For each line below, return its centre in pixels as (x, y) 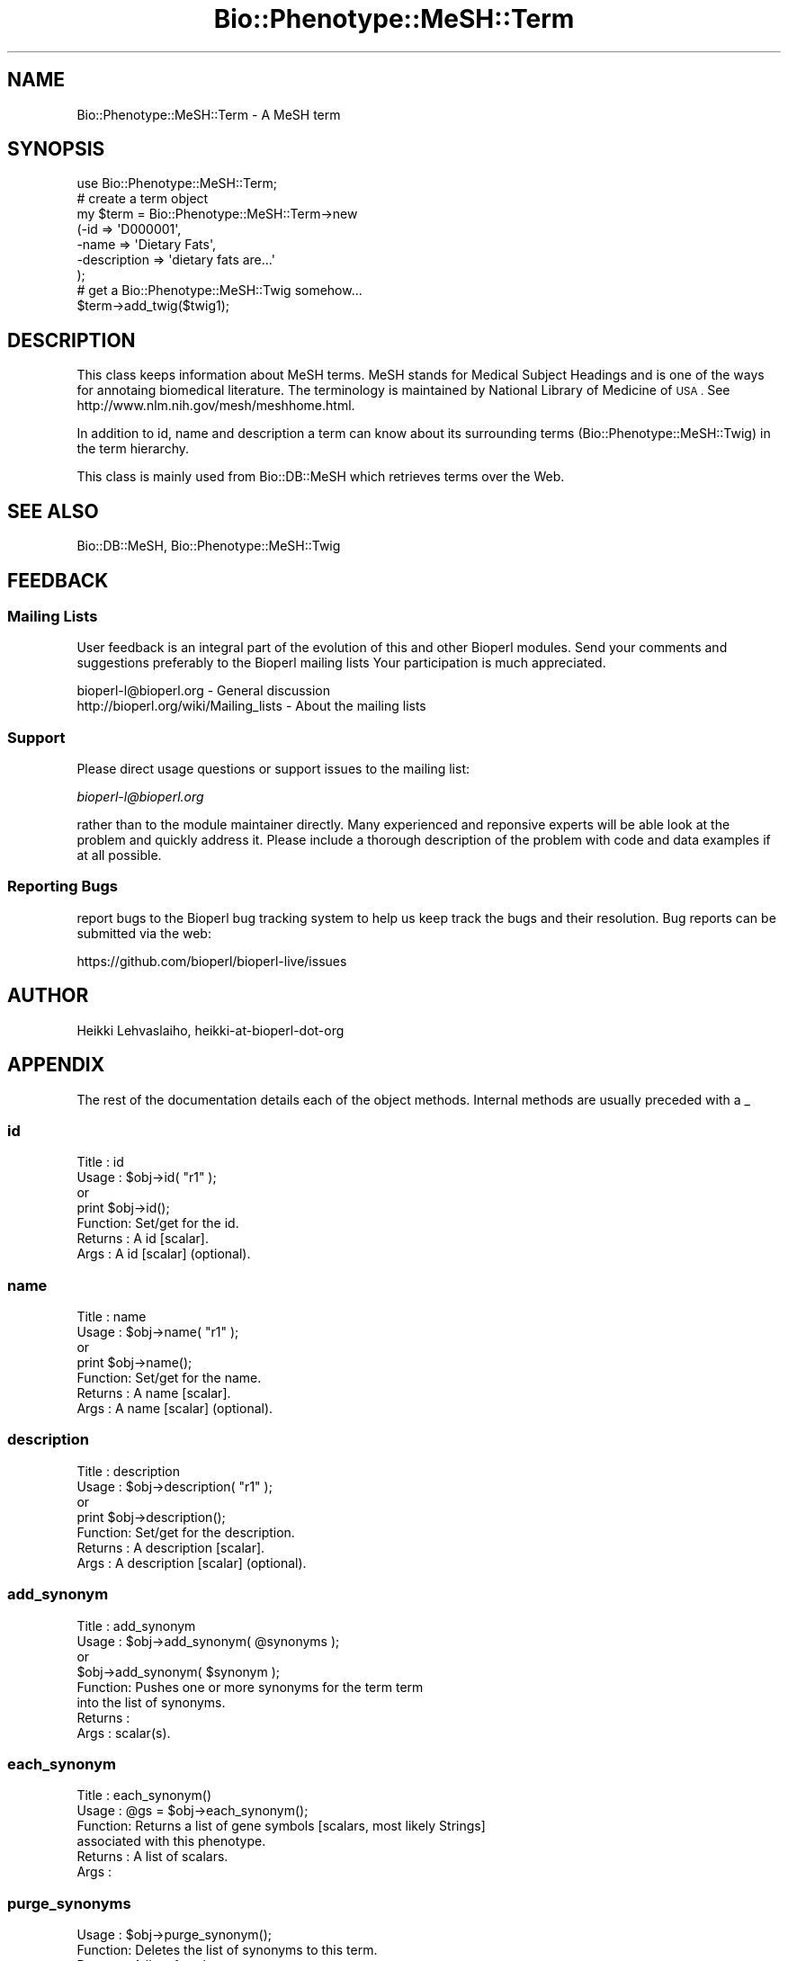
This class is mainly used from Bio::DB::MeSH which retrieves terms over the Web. (321, 477)
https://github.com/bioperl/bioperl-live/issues (212, 961)
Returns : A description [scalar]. (171, 1547)
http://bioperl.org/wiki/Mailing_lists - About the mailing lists (251, 706)
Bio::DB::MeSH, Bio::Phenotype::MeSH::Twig (209, 546)
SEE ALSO (53, 511)
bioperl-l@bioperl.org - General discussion (204, 691)
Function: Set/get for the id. (158, 1223)
